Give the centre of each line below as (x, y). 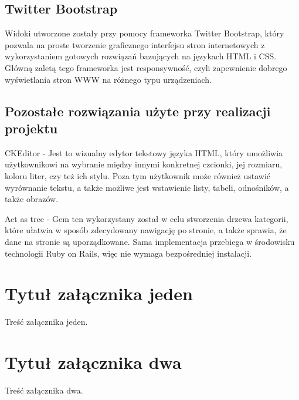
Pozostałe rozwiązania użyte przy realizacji (138, 111)
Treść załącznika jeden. (46, 322)
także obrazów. (32, 199)
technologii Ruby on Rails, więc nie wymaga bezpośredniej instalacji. (128, 253)
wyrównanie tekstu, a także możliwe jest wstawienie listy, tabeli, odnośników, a (147, 187)
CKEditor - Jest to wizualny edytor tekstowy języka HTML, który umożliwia (144, 152)
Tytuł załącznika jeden (99, 293)
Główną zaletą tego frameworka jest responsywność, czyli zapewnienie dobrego (146, 67)
